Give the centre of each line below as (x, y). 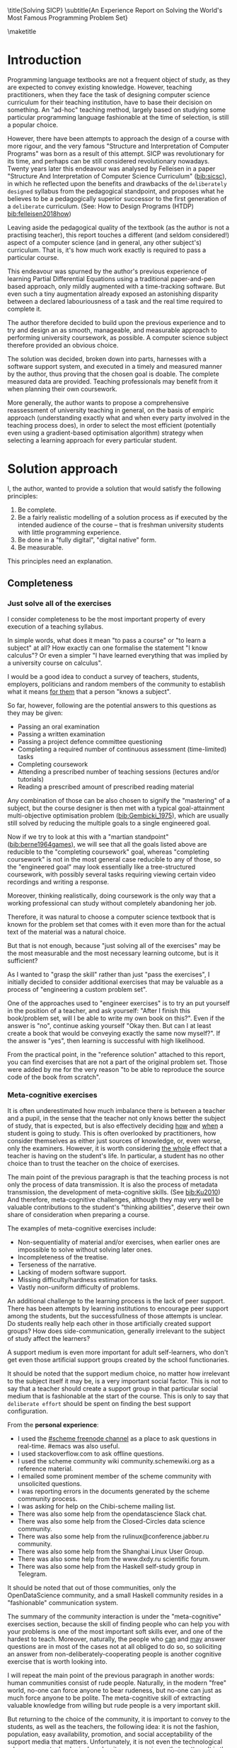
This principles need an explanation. (60, 561)
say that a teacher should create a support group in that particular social (112, 1388)
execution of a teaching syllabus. (56, 627)
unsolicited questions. (50, 1483)
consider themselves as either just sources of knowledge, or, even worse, (115, 1141)
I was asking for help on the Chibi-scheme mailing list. (96, 1506)
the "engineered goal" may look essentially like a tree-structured (102, 867)
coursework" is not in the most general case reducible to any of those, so (114, 859)
